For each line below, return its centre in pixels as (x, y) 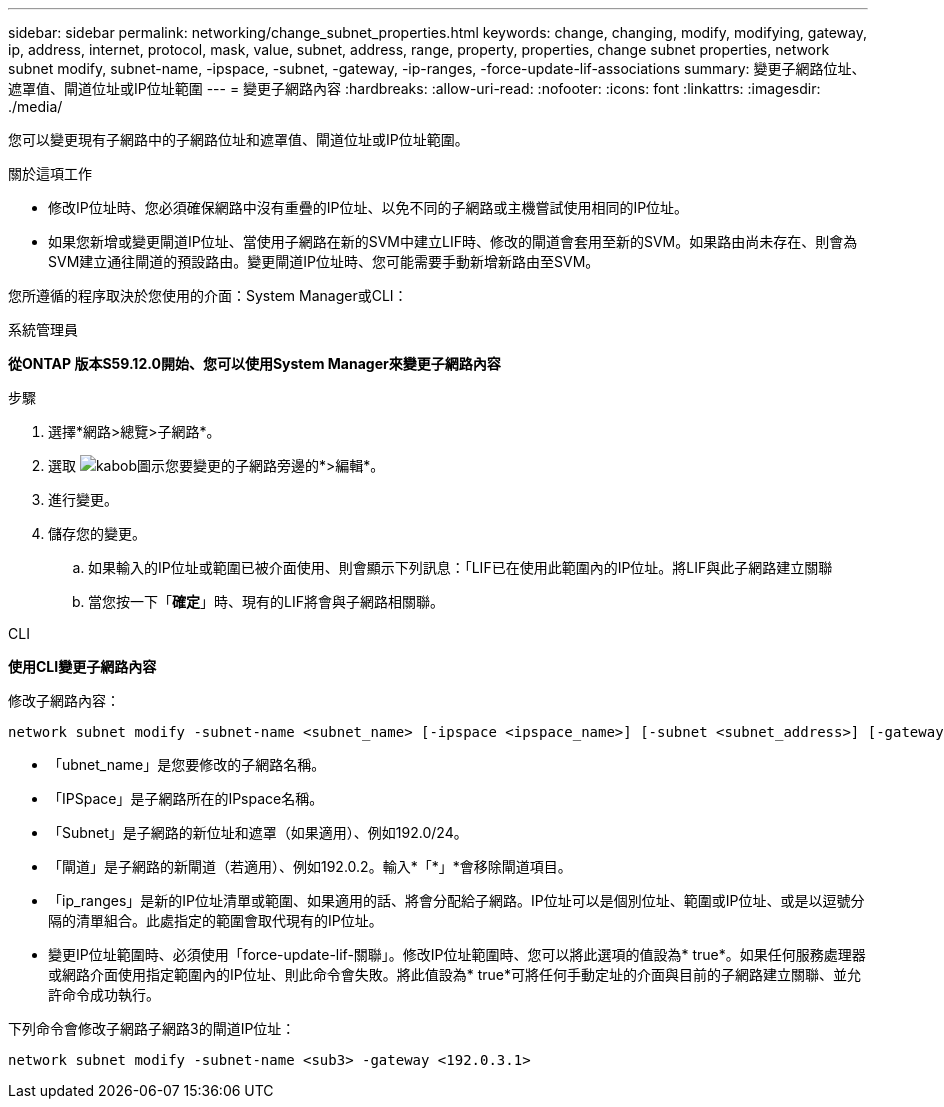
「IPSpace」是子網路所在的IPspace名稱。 (186, 798)
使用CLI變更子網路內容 (82, 666)
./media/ (35, 106)
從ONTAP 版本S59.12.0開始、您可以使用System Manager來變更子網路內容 (254, 363)
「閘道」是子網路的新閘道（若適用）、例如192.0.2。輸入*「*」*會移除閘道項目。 (310, 866)
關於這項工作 (50, 173)
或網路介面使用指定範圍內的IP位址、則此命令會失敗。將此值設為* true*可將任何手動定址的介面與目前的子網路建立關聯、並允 (454, 974)
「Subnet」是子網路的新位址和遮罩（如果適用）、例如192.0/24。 (258, 832)
